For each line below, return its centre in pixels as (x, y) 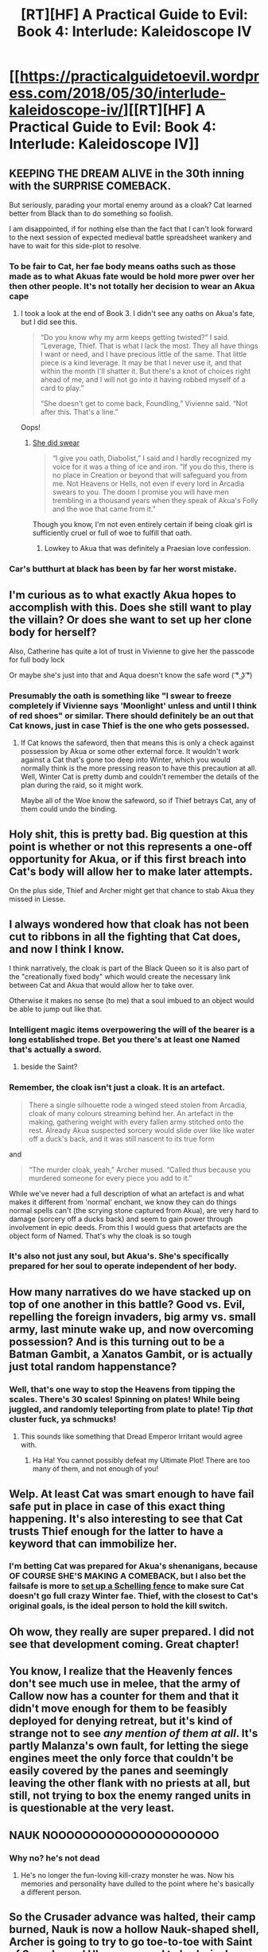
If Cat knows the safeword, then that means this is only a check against (137, 743)
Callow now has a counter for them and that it (124, 1696)
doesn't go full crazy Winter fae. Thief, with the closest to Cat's (134, 1596)
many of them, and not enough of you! (95, 1469)
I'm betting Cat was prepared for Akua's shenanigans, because (134, 1566)
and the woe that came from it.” (104, 509)
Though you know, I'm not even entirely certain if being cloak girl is (142, 525)
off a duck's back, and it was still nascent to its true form (121, 1138)
